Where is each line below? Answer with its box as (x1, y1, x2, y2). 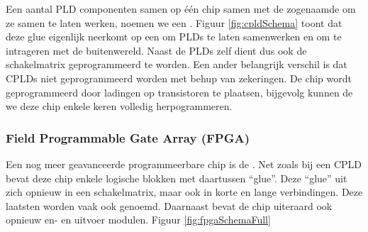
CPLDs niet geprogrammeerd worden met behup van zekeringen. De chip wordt (6, 70, 352, 85)
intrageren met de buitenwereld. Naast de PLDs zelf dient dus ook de (6, 43, 307, 57)
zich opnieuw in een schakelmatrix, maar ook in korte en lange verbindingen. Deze (6, 184, 363, 199)
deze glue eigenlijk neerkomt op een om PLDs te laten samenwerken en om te (6, 29, 342, 44)
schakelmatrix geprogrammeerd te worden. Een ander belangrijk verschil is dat (6, 57, 347, 72)
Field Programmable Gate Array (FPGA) (6, 128, 250, 146)
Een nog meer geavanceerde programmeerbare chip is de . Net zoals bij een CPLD (6, 156, 362, 171)
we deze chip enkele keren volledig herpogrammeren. (6, 99, 233, 114)
